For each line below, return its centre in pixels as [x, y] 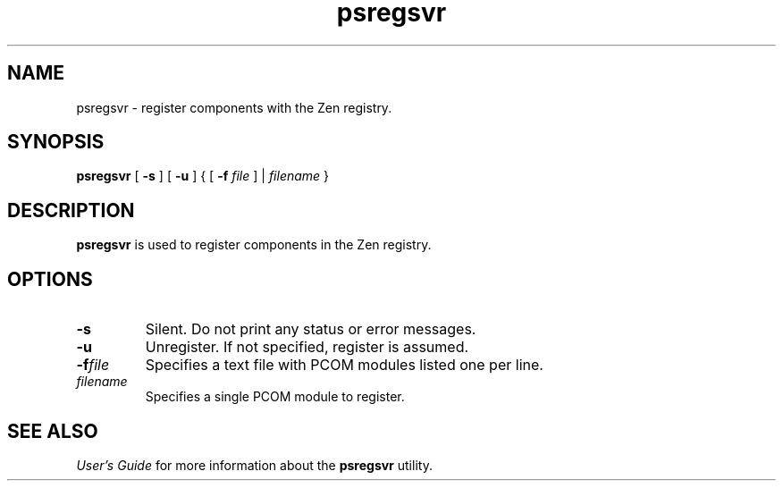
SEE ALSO [53, 431]
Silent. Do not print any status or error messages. [311, 329]
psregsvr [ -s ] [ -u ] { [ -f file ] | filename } [203, 176]
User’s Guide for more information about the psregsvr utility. [254, 465]
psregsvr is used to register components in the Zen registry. [254, 245]
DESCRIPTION [71, 210]
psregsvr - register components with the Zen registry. [234, 107]
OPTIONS [50, 279]
